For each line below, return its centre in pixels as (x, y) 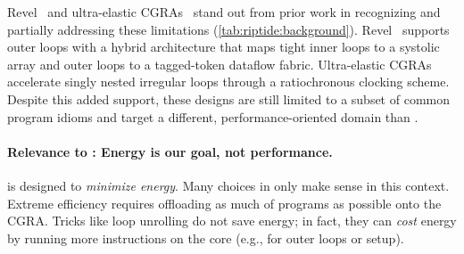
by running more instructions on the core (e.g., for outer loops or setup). (206, 238)
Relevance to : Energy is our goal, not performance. (170, 151)
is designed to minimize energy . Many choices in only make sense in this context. (228, 185)
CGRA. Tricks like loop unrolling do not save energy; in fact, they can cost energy (232, 221)
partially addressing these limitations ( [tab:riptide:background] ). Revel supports (228, 29)
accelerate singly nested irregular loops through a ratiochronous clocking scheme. (228, 82)
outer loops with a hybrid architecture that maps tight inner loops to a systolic (224, 47)
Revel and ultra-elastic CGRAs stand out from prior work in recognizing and (224, 12)
